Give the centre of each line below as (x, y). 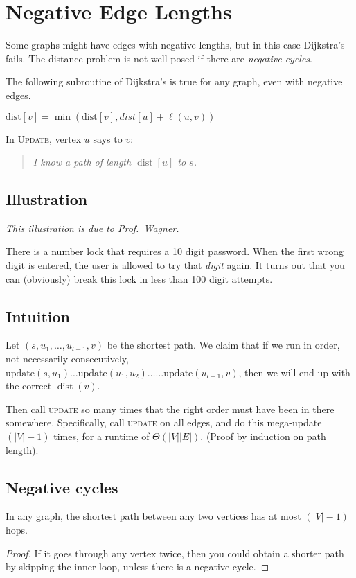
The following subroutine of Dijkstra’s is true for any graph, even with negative (174, 81)
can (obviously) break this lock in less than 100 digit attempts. (139, 278)
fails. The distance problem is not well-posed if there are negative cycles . (159, 58)
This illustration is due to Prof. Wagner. (92, 228)
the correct (29, 386)
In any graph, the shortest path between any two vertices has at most (153, 516)
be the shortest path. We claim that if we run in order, (223, 345)
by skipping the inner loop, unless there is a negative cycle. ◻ (137, 567)
